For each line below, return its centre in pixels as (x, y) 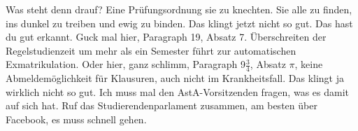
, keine (309, 64)
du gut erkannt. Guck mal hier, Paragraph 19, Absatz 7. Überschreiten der (166, 37)
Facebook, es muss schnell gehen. (76, 119)
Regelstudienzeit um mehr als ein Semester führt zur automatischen (151, 50)
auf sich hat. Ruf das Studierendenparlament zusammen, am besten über (162, 105)
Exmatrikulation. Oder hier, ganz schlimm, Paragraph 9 (126, 64)
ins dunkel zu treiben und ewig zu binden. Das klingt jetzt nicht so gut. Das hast (179, 23)
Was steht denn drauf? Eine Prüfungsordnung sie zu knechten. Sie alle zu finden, (179, 9)
